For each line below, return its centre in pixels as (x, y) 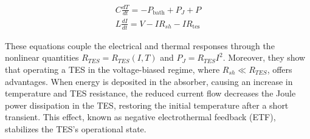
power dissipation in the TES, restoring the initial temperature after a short (147, 105)
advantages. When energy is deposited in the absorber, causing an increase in (149, 81)
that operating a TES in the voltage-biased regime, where (112, 69)
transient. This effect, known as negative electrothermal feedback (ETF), (140, 117)
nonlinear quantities (42, 57)
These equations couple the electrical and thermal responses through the (140, 45)
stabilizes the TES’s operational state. (76, 128)
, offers (280, 69)
